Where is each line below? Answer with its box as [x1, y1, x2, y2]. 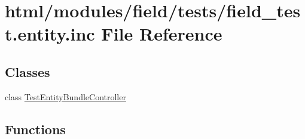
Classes [5, 62, 50, 81]
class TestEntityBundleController [5, 90, 126, 103]
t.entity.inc [5, 21, 95, 46]
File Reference [101, 21, 222, 46]
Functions [5, 119, 66, 138]
